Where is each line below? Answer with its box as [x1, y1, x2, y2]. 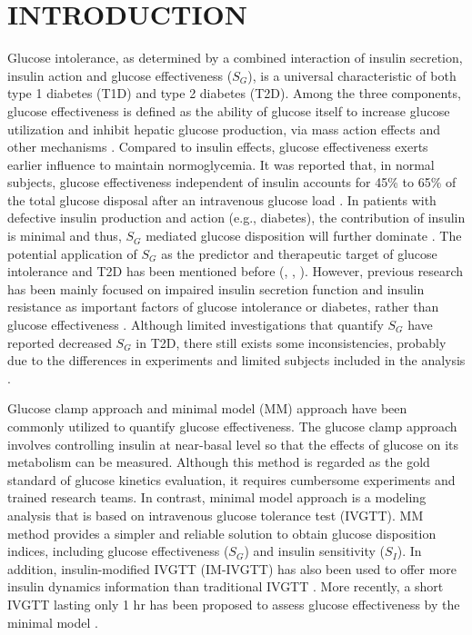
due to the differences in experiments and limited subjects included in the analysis [7, 351, 466, 370]
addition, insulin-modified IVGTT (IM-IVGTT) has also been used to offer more [7, 559, 457, 578]
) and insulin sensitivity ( [244, 541, 386, 561]
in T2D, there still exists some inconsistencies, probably [136, 332, 447, 352]
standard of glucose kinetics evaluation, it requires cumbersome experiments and [7, 470, 456, 489]
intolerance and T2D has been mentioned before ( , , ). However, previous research [7, 262, 464, 281]
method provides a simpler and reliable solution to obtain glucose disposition [7, 523, 437, 542]
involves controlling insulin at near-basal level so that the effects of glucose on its [7, 434, 459, 453]
